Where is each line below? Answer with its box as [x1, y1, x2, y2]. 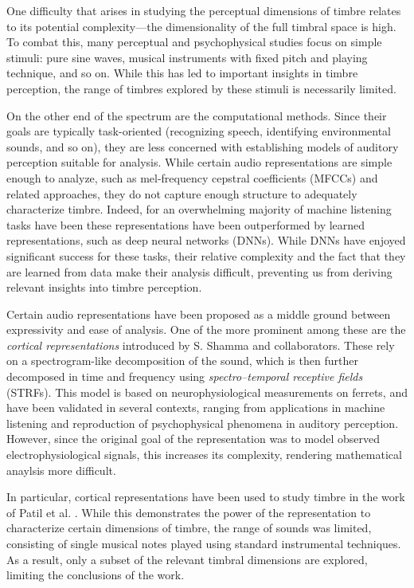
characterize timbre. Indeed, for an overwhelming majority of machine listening [6, 201, 392, 218]
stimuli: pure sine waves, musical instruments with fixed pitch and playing [6, 49, 368, 65]
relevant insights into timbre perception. [6, 279, 202, 296]
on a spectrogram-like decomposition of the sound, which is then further [6, 352, 358, 369]
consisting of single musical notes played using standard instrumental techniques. [6, 535, 401, 551]
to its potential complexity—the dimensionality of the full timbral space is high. [6, 18, 396, 34]
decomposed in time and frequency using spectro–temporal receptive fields [6, 368, 363, 385]
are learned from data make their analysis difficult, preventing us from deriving [6, 263, 393, 280]
